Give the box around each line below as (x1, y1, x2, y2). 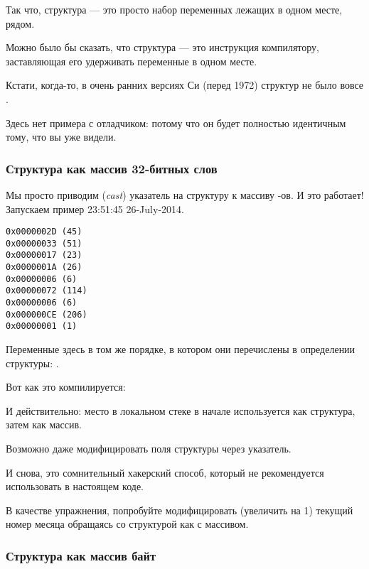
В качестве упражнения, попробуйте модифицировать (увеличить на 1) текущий (6, 502, 353, 517)
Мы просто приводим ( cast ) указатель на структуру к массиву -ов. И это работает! (6, 187, 364, 202)
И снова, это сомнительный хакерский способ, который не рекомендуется (6, 465, 324, 479)
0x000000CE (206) (6, 309, 87, 320)
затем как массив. (6, 417, 82, 432)
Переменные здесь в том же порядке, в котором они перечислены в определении (6, 342, 355, 357)
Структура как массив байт (6, 546, 156, 564)
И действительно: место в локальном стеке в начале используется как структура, (6, 403, 355, 418)
